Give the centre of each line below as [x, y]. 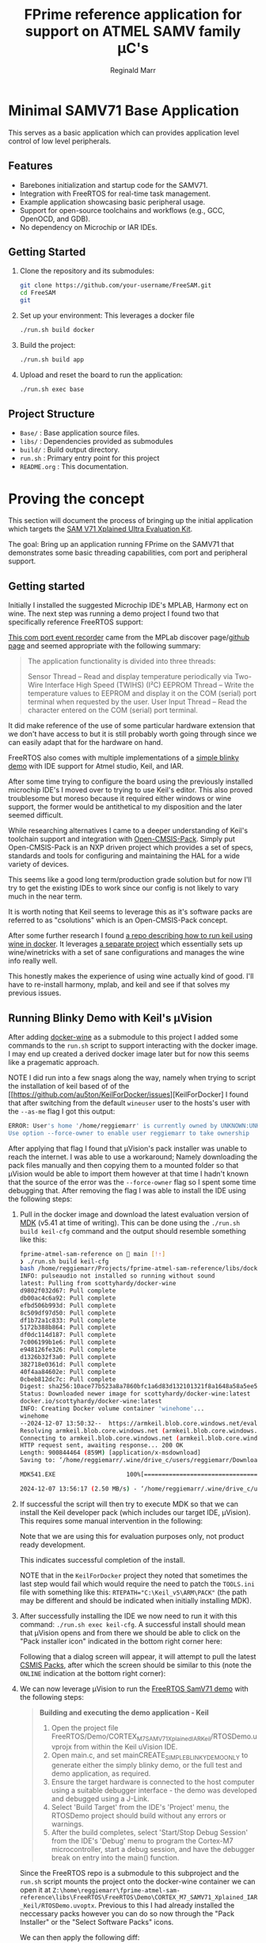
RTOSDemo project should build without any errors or [139, 1815]
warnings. [68, 1824]
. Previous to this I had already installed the [165, 1905]
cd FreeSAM [38, 293]
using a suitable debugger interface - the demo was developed [154, 1790]
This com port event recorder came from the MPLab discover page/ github [129, 637]
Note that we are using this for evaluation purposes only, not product [132, 1536]
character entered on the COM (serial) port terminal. [112, 710]
